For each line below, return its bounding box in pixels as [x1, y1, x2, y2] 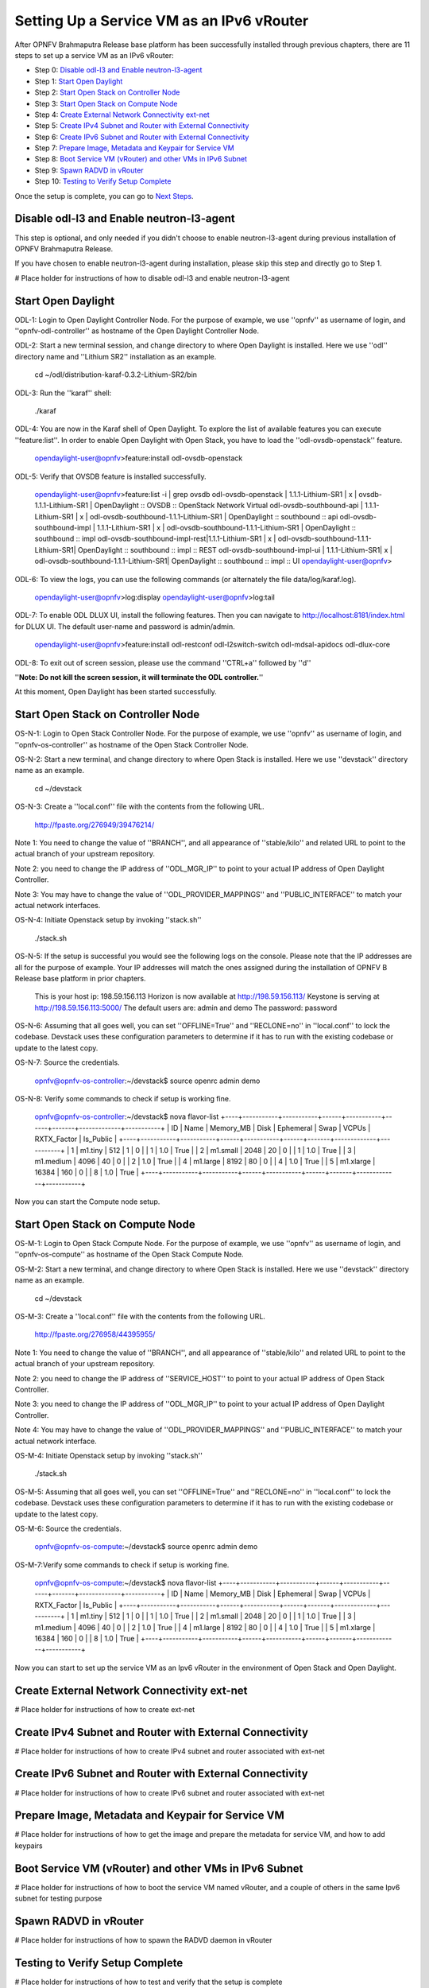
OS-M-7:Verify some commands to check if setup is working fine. [14, 1559, 230, 1570]
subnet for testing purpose [14, 1893, 102, 1904]
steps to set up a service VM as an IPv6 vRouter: [14, 50, 174, 60]
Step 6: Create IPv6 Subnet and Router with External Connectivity [34, 132, 249, 142]
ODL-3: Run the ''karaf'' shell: [14, 388, 112, 398]
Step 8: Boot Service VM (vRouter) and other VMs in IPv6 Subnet [34, 154, 248, 164]
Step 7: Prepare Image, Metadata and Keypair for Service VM [34, 143, 234, 153]
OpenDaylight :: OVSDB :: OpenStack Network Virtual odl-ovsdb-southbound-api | [94, 501, 363, 511]
